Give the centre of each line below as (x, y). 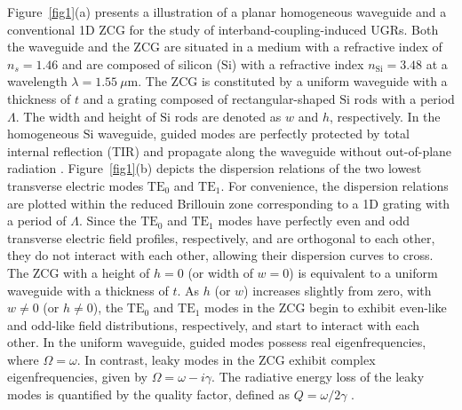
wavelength (37, 81)
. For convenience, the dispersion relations (335, 185)
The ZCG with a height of (79, 272)
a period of (37, 221)
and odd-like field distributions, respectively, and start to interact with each (214, 324)
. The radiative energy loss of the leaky (318, 377)
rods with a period (404, 98)
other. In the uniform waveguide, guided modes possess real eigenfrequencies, (217, 342)
